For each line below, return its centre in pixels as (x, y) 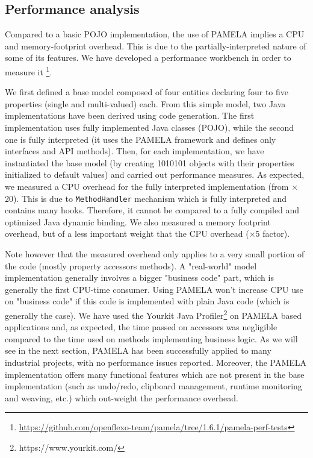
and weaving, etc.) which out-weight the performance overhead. (122, 397)
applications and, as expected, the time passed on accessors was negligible (141, 327)
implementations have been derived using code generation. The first (130, 115)
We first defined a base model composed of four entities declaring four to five (147, 92)
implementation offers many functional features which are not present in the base (155, 374)
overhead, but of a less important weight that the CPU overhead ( (127, 234)
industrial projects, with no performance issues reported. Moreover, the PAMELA (156, 362)
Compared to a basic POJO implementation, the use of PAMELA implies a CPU (155, 34)
